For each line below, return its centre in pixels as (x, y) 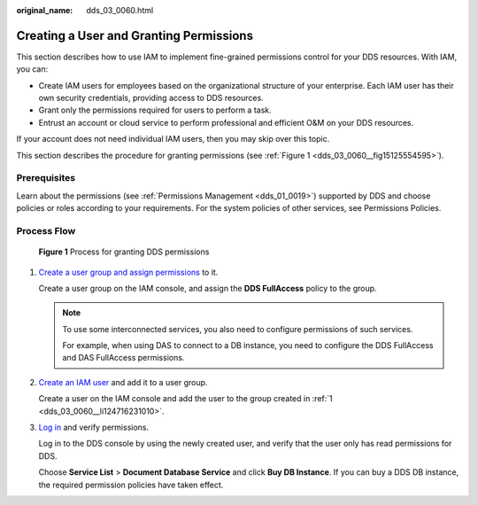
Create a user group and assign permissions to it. (128, 272)
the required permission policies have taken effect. (131, 485)
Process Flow (46, 230)
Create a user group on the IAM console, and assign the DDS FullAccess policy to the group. (208, 288)
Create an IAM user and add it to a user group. (123, 382)
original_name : (45, 10)
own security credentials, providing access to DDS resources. (151, 98)
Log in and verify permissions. (94, 427)
